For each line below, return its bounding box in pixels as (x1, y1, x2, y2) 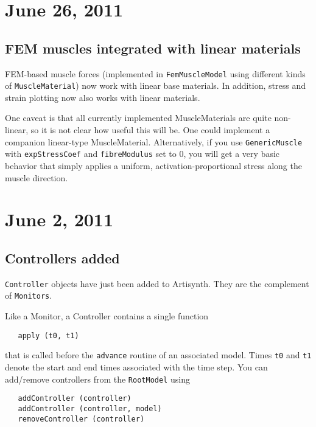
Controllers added (5, 248, 120, 267)
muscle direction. (5, 171, 68, 184)
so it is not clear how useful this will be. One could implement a (30, 123, 270, 136)
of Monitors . (5, 289, 52, 302)
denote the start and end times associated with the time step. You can (5, 360, 268, 373)
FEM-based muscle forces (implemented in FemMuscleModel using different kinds (5, 67, 306, 80)
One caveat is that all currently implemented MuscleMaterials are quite (5, 111, 272, 124)
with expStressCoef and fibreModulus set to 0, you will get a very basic (5, 147, 280, 160)
